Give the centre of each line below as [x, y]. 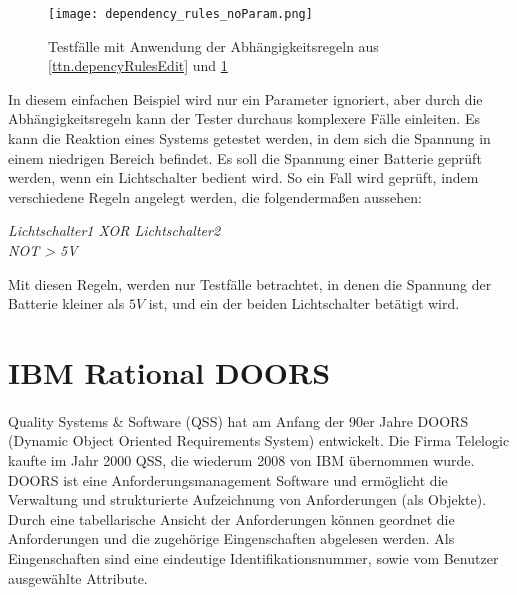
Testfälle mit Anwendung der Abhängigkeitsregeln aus [213, 45]
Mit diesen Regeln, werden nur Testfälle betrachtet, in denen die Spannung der [250, 283]
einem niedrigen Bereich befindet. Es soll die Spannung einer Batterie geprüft [245, 157]
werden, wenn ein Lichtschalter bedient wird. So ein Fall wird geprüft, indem [243, 177]
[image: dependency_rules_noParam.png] [180, 14]
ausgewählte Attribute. [78, 577]
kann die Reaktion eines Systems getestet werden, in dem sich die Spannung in [249, 138]
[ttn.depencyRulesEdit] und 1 [138, 65]
